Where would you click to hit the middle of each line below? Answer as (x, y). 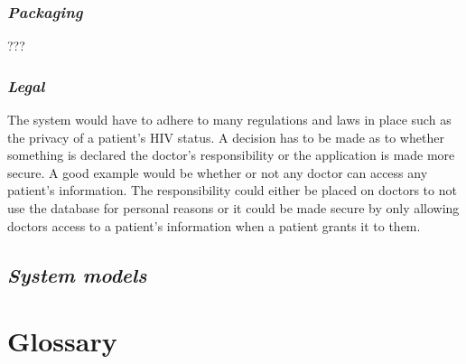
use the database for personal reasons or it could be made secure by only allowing (233, 208)
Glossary (62, 341)
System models (77, 274)
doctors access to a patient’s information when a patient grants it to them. (214, 225)
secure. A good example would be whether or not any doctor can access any (218, 172)
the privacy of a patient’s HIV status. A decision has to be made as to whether (226, 137)
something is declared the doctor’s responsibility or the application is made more (231, 155)
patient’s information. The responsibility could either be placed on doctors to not (232, 190)
